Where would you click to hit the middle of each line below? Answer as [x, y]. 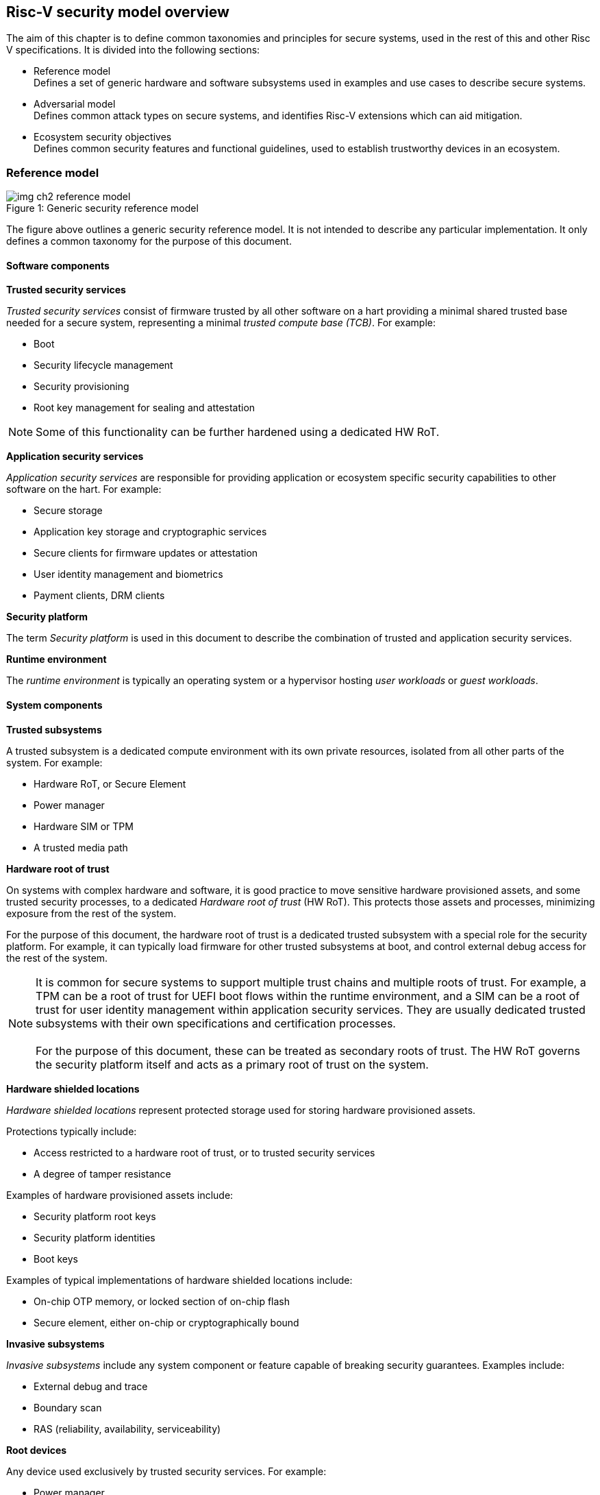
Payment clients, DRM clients [99, 596]
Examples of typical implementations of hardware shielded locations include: [179, 1280]
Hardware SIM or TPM [84, 826]
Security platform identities [95, 1237]
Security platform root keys [95, 1216]
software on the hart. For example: [84, 489]
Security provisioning [82, 387]
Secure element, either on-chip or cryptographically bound [166, 1322]
